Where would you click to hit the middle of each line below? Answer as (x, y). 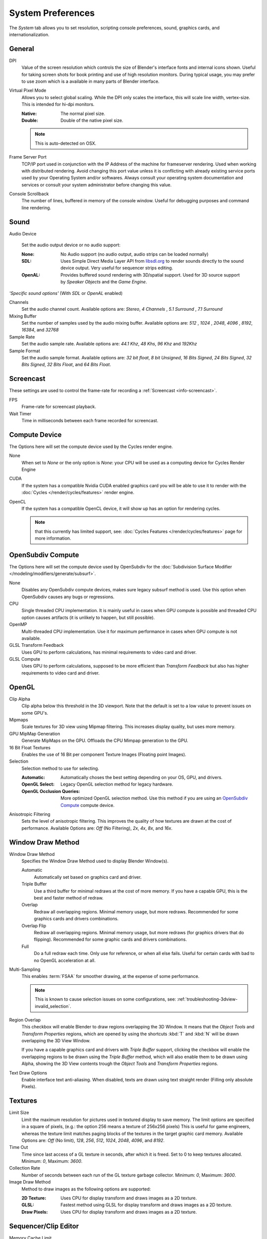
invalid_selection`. (53, 1006)
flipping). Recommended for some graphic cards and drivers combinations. (111, 940)
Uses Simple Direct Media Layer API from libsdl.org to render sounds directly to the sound (152, 261)
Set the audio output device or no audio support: (71, 245)
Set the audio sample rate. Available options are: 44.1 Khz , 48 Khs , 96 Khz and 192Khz (109, 344)
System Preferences (52, 13)
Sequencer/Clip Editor (44, 1226)
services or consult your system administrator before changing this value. (96, 185)
